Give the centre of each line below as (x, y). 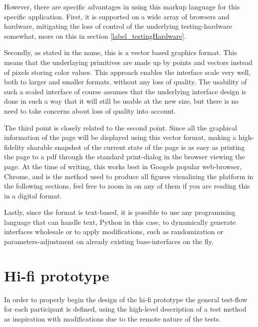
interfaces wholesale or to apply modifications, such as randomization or (114, 231)
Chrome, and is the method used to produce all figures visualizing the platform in (129, 176)
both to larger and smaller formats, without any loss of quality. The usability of (126, 82)
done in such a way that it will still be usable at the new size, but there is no (122, 101)
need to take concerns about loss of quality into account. (90, 110)
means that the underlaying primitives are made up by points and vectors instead (128, 62)
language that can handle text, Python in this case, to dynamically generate (120, 222)
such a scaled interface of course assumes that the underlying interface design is (125, 91)
